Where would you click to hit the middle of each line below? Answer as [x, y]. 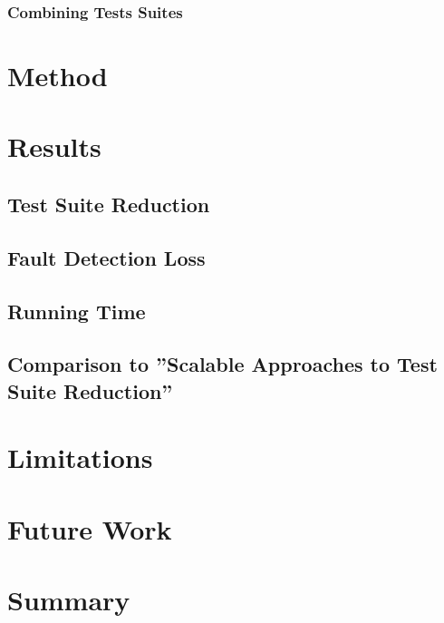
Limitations [80, 458]
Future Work [90, 528]
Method [58, 76]
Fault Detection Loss [106, 257]
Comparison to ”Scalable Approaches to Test [222, 364]
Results [54, 146]
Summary [69, 600]
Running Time [77, 311]
